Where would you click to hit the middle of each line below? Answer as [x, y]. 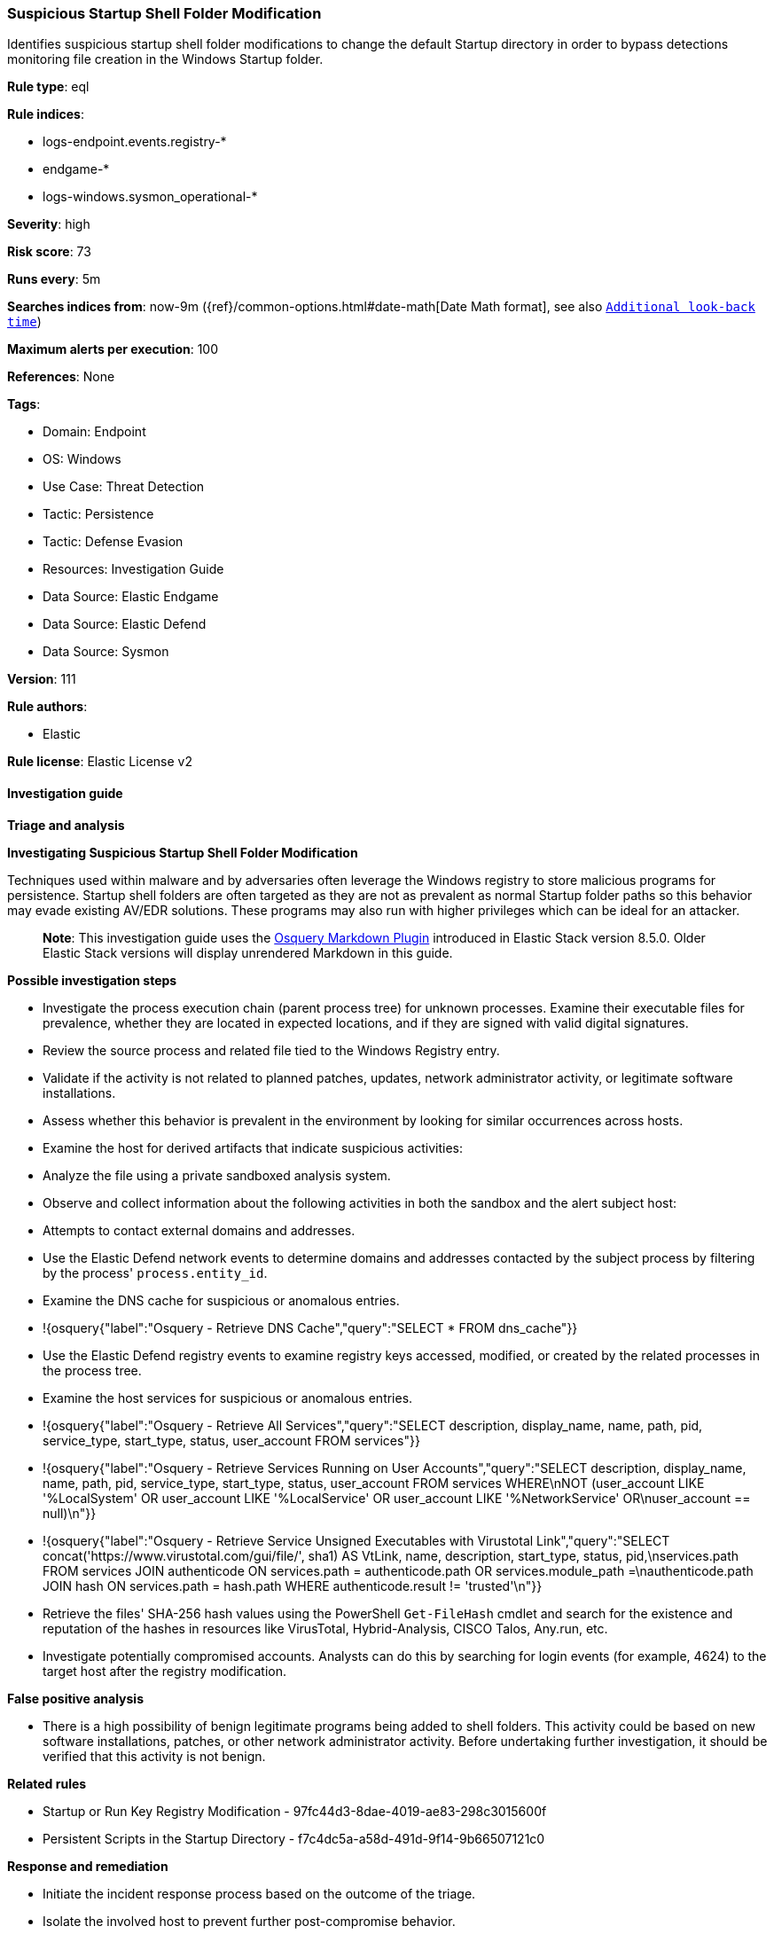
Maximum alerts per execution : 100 [113, 349]
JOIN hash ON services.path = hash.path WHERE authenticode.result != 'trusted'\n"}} [293, 1586]
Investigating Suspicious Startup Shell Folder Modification [183, 852]
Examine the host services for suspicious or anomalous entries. [228, 1398]
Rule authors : [47, 707]
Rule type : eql [48, 87]
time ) [24, 322]
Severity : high [49, 224]
